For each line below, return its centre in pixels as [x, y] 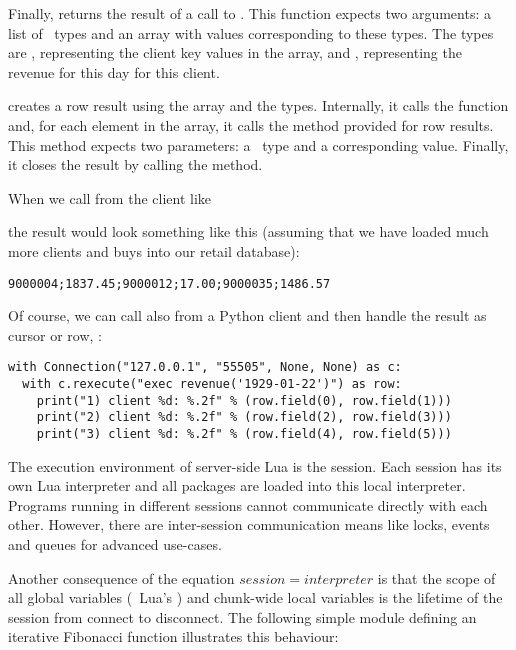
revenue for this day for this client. [114, 71]
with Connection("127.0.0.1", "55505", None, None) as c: [205, 367]
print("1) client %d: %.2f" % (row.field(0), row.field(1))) [244, 400]
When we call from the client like [110, 197]
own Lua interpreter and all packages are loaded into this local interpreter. [237, 485]
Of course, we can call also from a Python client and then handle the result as [247, 315]
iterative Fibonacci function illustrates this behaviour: [173, 636]
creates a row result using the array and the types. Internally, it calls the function [258, 105]
